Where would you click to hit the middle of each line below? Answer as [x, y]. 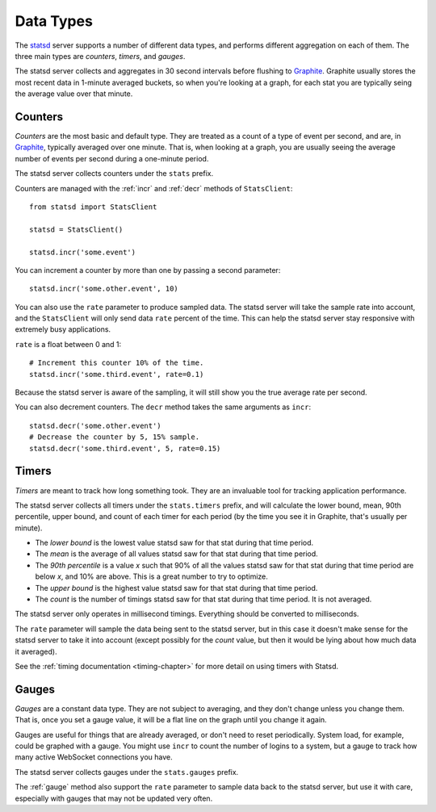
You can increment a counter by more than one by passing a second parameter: [148, 270]
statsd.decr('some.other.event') [95, 425]
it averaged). [36, 651]
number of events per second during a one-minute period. [112, 158]
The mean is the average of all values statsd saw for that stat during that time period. [176, 554]
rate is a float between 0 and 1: [68, 344]
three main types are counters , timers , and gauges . [100, 56]
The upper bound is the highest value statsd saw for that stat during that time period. [176, 588]
